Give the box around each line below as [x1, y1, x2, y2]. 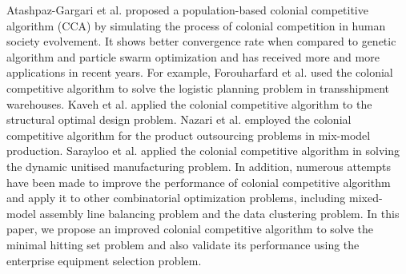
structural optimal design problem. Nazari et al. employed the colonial [6, 111, 352, 128]
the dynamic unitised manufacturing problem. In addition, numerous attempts [6, 157, 391, 174]
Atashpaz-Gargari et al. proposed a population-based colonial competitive [6, 2, 368, 18]
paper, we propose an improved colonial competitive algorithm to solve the [6, 220, 374, 237]
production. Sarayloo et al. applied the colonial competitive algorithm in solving [6, 142, 400, 159]
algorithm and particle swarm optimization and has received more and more [6, 48, 380, 65]
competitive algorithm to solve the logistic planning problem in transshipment [6, 79, 390, 96]
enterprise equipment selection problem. [6, 252, 202, 268]
